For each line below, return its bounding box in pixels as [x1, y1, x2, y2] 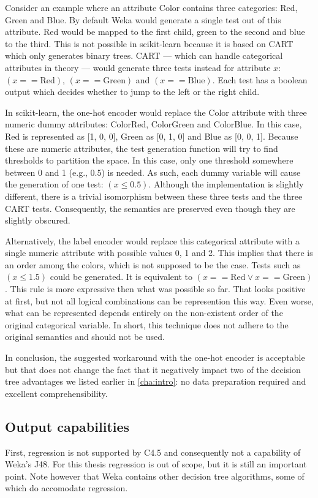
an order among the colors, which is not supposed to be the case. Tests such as [5, 258, 301, 271]
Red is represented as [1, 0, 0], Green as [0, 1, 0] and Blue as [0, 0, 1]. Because [5, 129, 298, 142]
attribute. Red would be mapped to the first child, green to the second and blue [5, 25, 305, 38]
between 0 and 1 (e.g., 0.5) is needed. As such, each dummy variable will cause [5, 165, 301, 178]
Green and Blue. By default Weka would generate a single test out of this [5, 13, 281, 26]
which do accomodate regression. [5, 481, 128, 494]
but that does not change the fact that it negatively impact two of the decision [5, 363, 301, 375]
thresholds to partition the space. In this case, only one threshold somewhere [5, 154, 293, 167]
